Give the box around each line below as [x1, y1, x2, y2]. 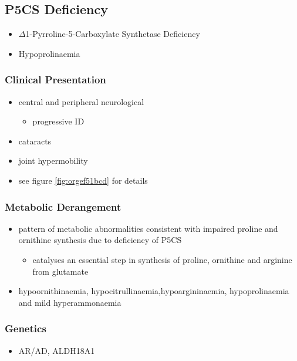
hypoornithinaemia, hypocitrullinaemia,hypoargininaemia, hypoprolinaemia [18, 285, 289, 297]
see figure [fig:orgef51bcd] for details [18, 174, 148, 186]
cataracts [18, 134, 52, 147]
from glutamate [32, 265, 89, 277]
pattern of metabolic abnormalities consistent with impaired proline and [18, 222, 278, 234]
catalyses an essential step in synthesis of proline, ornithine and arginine [32, 253, 292, 265]
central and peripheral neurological [18, 95, 144, 107]
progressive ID [32, 115, 85, 127]
